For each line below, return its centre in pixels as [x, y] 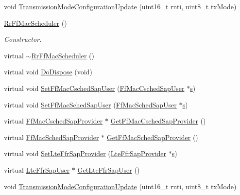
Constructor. [23, 39]
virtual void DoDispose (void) [48, 72]
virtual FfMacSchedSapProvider [51, 137]
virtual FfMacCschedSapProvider [53, 121]
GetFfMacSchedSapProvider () [152, 137]
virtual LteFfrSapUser [37, 169]
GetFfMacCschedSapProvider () [158, 121]
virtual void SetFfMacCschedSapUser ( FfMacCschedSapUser [94, 88]
